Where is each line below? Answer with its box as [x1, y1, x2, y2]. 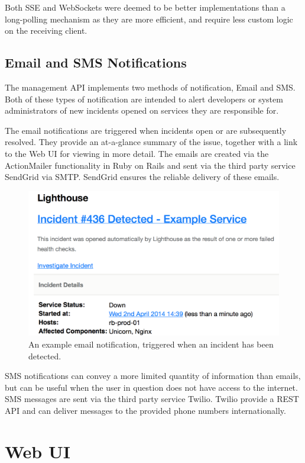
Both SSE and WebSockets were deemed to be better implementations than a [5, 1, 285, 13]
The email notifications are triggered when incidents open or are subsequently [5, 124, 287, 136]
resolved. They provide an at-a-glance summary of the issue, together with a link [5, 136, 298, 148]
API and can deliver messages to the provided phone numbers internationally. [5, 404, 286, 416]
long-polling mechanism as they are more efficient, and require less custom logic [5, 12, 293, 25]
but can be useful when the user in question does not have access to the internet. [5, 381, 298, 393]
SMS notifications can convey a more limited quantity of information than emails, [5, 369, 301, 382]
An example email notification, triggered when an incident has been [28, 338, 274, 351]
